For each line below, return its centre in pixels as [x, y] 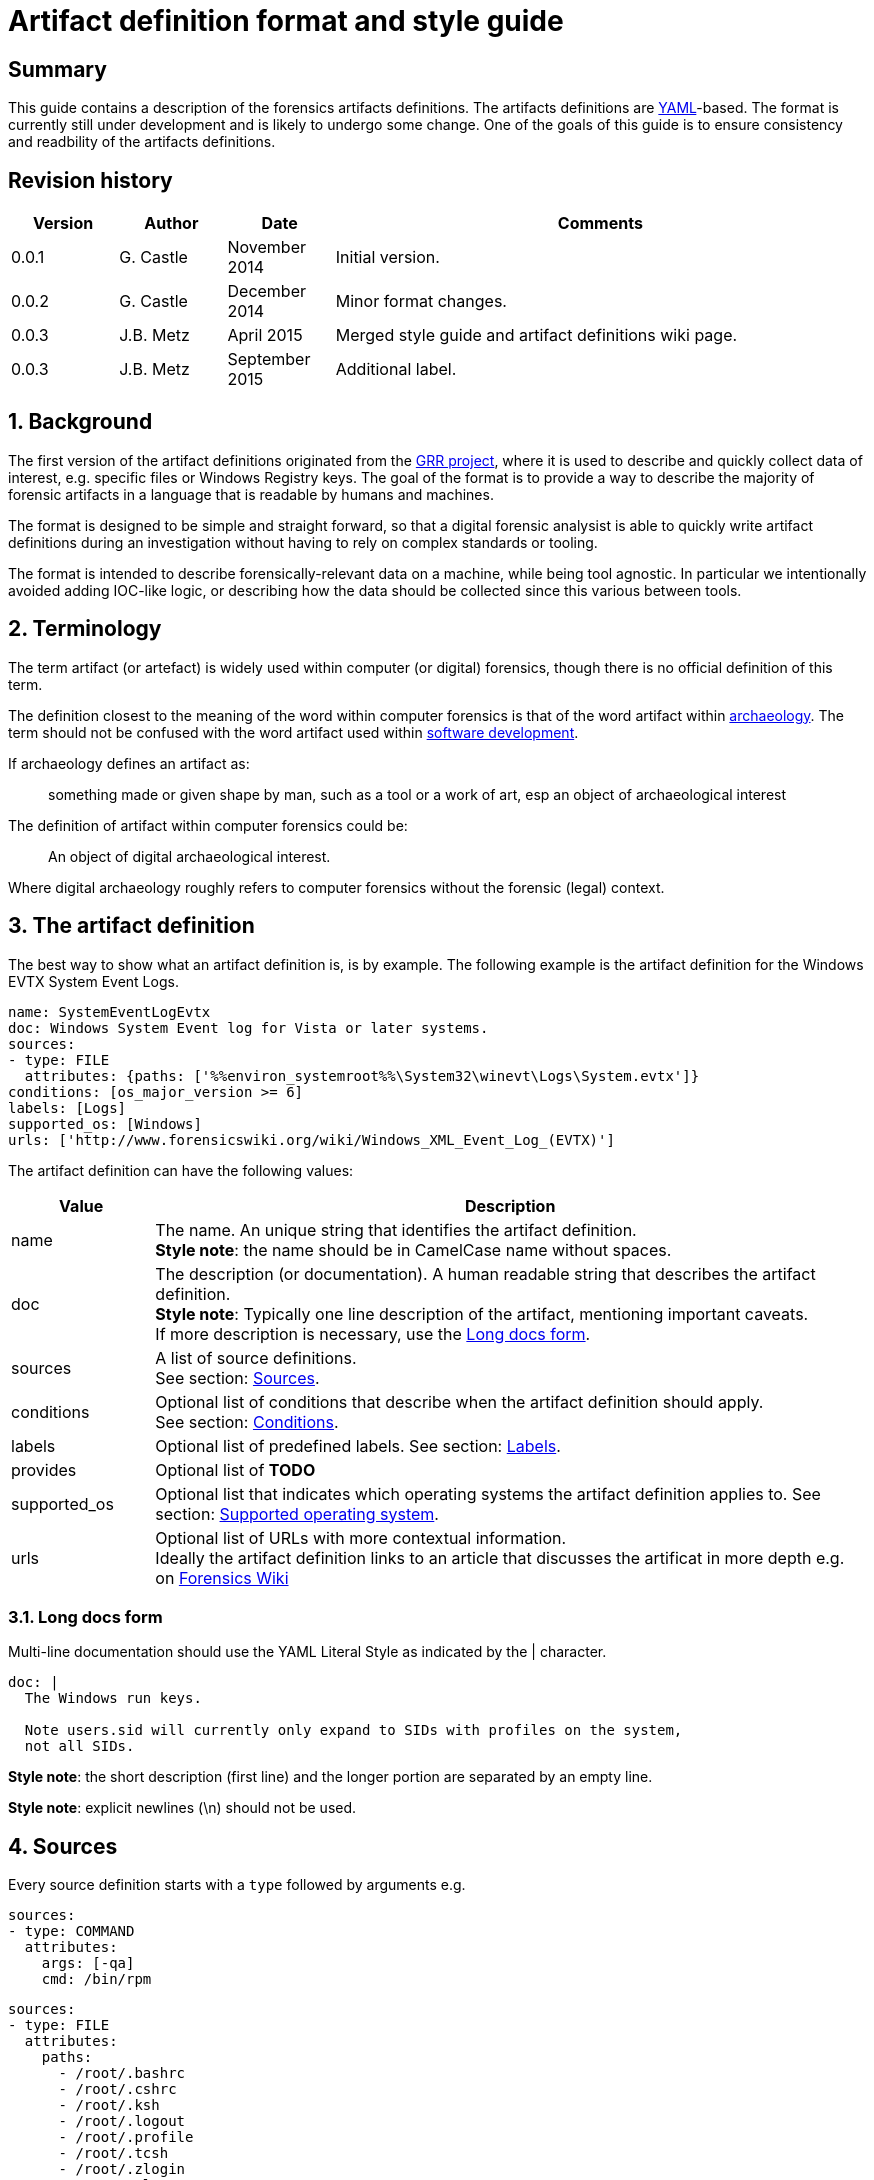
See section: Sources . [237, 1377]
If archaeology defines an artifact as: [129, 763]
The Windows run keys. [113, 1698]
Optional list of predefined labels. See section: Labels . [358, 1445]
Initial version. [387, 257]
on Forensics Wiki [222, 1577]
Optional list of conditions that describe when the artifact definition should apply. [459, 1401]
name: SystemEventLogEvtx [109, 1011]
